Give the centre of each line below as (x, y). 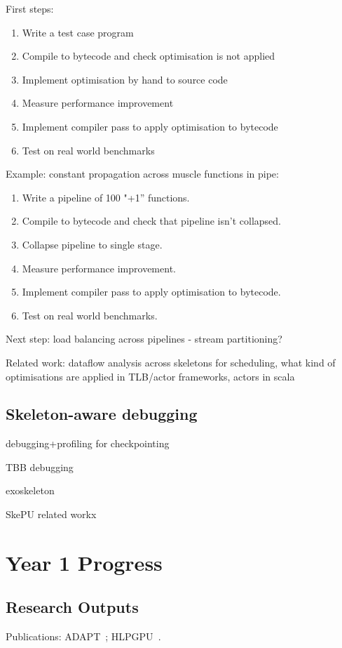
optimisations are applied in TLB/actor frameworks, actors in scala (150, 376)
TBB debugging (40, 467)
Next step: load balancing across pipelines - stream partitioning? (144, 339)
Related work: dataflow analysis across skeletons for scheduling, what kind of (171, 362)
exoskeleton (30, 490)
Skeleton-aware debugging (102, 414)
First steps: (30, 8)
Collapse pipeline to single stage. (92, 244)
